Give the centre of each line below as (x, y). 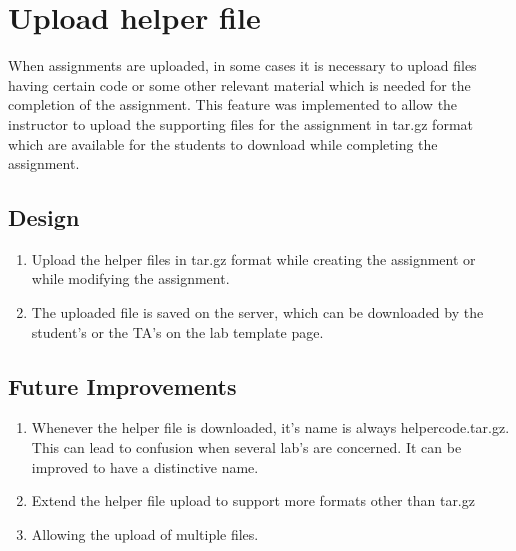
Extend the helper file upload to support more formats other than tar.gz (253, 500)
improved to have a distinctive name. (145, 466)
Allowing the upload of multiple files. (145, 533)
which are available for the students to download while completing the (223, 143)
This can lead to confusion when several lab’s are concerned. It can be (246, 447)
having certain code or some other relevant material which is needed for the (239, 84)
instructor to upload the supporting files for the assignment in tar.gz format (240, 123)
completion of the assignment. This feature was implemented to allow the (233, 104)
